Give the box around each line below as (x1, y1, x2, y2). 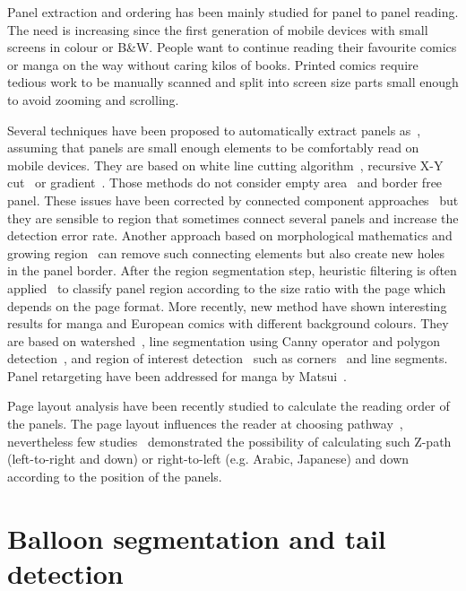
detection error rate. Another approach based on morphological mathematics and (7, 226, 453, 245)
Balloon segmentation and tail (7, 519, 386, 556)
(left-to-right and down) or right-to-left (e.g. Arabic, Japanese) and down (7, 449, 410, 468)
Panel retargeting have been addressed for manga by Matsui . (7, 366, 347, 385)
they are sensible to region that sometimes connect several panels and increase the (7, 208, 459, 227)
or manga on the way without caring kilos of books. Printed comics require (7, 55, 419, 74)
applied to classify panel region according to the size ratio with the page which (7, 278, 446, 297)
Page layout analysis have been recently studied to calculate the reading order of (7, 396, 450, 415)
